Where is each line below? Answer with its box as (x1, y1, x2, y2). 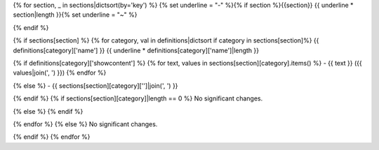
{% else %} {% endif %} (13, 107, 84, 115)
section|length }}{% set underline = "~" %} (13, 10, 138, 19)
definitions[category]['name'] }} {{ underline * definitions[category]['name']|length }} (13, 46, 260, 54)
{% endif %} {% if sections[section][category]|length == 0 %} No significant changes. (13, 94, 263, 103)
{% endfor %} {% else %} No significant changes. (13, 119, 158, 128)
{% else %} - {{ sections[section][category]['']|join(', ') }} (13, 81, 178, 90)
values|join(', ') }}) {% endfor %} (13, 68, 107, 77)
